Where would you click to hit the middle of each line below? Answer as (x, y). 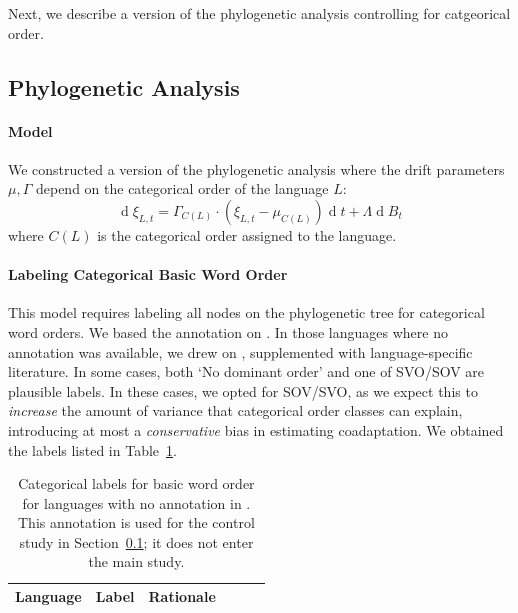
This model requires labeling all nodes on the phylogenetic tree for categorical (246, 312)
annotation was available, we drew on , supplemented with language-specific (240, 351)
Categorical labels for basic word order (136, 483)
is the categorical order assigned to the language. (247, 234)
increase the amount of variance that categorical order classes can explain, (235, 410)
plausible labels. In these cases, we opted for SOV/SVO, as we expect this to (243, 390)
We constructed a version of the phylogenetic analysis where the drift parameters (256, 168)
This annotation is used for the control (136, 522)
